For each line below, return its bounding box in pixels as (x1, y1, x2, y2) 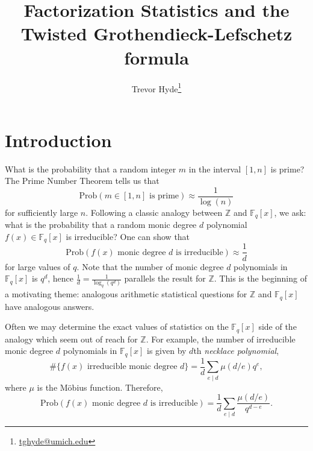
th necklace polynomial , (193, 344, 279, 357)
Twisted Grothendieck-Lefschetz (20, 21, 293, 46)
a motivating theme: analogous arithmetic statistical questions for (5, 288, 247, 300)
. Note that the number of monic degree (76, 260, 224, 273)
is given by (147, 344, 187, 357)
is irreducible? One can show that (66, 230, 190, 242)
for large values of (5, 260, 70, 273)
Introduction (5, 127, 112, 152)
